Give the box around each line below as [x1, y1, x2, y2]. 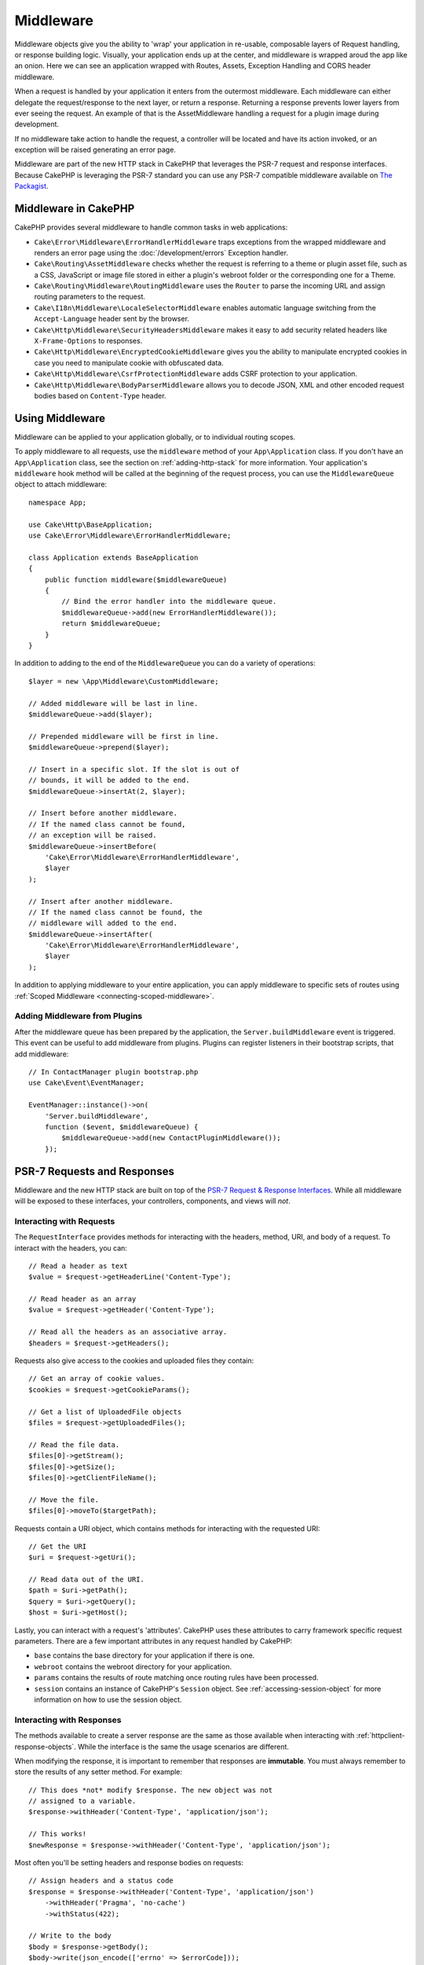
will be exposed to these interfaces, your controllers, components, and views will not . [14, 1196, 291, 1206]
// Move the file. [28, 1495, 100, 1504]
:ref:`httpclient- [356, 1731, 406, 1740]
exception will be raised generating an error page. [14, 145, 177, 155]
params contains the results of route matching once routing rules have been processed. [34, 1673, 319, 1682]
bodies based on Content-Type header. [34, 391, 166, 400]
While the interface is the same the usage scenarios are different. [77, 1742, 290, 1751]
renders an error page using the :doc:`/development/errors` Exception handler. [34, 248, 288, 257]
